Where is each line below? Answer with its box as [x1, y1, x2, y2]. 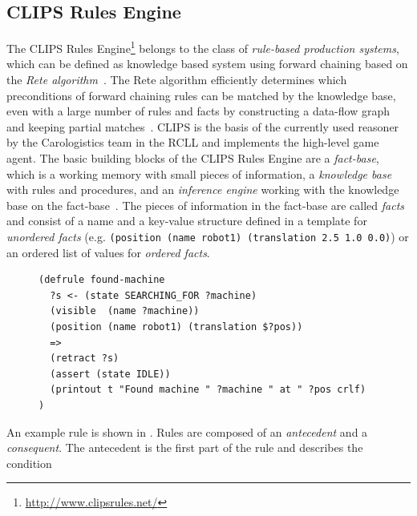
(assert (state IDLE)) [50, 368, 171, 380]
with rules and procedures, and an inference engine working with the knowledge [6, 181, 399, 198]
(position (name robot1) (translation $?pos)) [50, 321, 303, 333]
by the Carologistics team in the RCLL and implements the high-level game [6, 134, 379, 151]
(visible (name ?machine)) [50, 305, 200, 317]
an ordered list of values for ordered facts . [6, 244, 210, 260]
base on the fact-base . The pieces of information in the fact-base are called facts [6, 196, 405, 213]
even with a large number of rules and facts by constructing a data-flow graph [6, 103, 390, 119]
